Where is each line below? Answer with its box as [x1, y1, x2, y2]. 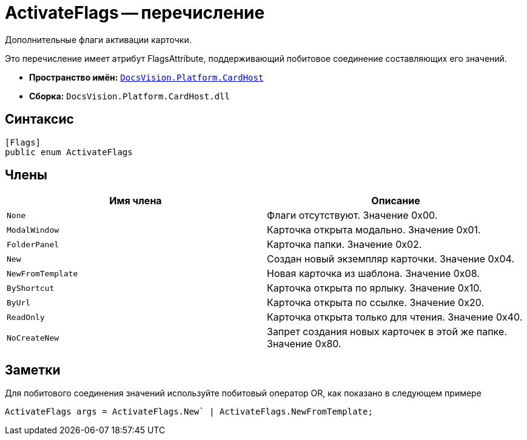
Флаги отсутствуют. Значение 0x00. [267, 209, 438, 222]
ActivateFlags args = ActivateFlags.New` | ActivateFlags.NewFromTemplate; [5, 407, 373, 417]
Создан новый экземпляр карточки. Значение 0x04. [267, 253, 514, 265]
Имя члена [109, 195, 162, 207]
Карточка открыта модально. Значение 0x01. [267, 224, 481, 236]
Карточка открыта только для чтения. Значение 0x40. [267, 311, 523, 324]
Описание [371, 195, 420, 207]
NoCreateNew [7, 333, 59, 342]
